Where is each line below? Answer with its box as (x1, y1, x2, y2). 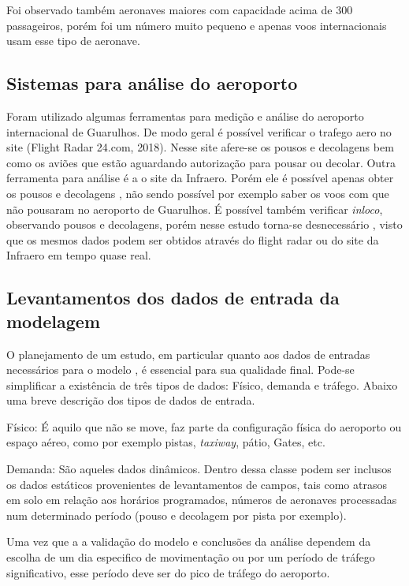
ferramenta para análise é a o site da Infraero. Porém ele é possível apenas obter (6, 170, 394, 186)
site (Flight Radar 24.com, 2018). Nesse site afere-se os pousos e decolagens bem (6, 139, 394, 155)
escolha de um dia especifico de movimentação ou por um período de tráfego (6, 549, 375, 565)
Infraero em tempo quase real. (6, 247, 151, 263)
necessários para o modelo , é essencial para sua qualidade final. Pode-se (6, 361, 355, 378)
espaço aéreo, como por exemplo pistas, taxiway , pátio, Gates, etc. (6, 434, 325, 450)
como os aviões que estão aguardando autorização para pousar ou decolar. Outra (6, 154, 396, 170)
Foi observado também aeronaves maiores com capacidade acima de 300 (6, 2, 353, 17)
